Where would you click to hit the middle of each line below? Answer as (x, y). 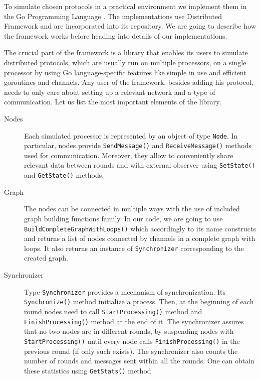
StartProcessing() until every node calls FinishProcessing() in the (132, 341)
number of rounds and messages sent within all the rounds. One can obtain (139, 361)
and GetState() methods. (64, 175)
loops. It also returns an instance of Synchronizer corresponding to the (134, 248)
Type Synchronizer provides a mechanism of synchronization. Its (125, 291)
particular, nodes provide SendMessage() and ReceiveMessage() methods (138, 145)
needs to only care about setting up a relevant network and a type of (110, 92)
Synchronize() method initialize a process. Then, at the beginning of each (139, 301)
